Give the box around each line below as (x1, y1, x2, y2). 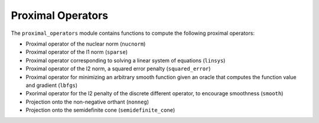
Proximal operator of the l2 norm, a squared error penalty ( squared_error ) (25, 65, 211, 72)
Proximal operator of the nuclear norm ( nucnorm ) (25, 40, 146, 47)
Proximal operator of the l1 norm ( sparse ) (25, 48, 128, 56)
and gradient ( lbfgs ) (25, 82, 78, 89)
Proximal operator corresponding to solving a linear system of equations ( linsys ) (25, 57, 226, 64)
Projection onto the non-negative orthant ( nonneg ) (25, 98, 149, 105)
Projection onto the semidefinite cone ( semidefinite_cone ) (25, 106, 175, 114)
